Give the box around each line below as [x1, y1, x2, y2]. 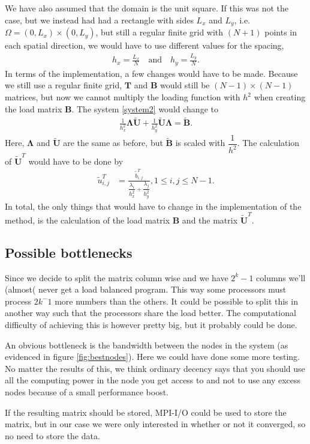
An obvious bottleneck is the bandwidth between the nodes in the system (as [5, 338, 288, 351]
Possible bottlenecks [5, 243, 133, 261]
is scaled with [175, 136, 225, 149]
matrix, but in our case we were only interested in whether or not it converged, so [5, 418, 306, 430]
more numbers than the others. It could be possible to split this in [55, 294, 298, 307]
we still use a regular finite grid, [5, 79, 122, 91]
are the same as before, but [63, 136, 163, 149]
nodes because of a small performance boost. [5, 385, 168, 398]
